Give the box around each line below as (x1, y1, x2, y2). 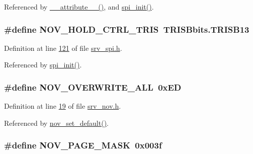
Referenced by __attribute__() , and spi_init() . (4, 2, 154, 12)
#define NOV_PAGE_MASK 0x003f (4, 139, 162, 151)
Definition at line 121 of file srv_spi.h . (4, 42, 122, 53)
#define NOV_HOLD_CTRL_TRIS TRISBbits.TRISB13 (4, 23, 249, 35)
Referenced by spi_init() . (4, 59, 82, 70)
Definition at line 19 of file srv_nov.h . (4, 101, 121, 111)
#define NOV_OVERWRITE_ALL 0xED (4, 81, 182, 93)
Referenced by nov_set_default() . (4, 117, 109, 128)
